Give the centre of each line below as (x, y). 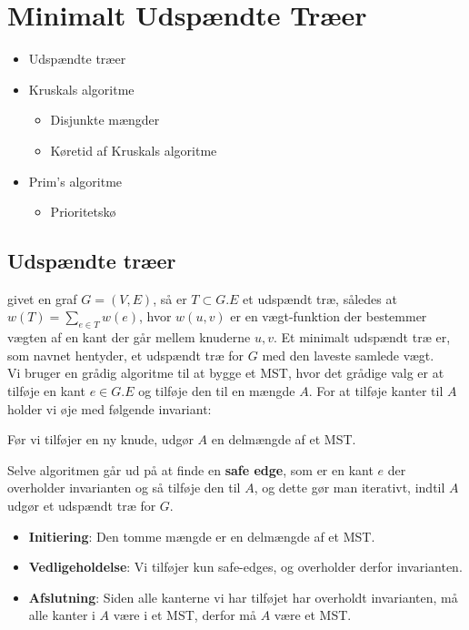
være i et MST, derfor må (185, 615)
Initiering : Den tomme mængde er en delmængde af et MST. (202, 536)
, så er (170, 298)
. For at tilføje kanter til (376, 391)
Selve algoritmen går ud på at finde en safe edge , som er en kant (190, 469)
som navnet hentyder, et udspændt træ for (126, 355)
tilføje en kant (46, 391)
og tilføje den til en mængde (217, 391)
